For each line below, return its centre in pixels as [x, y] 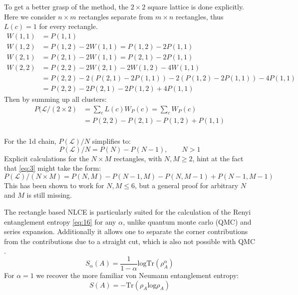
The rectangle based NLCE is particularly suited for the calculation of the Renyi [128, 211]
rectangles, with [138, 158]
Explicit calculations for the [46, 158]
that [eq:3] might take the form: [53, 168]
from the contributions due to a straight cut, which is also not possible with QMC [130, 241]
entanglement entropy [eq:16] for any [60, 221]
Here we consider [30, 16]
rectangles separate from [116, 16]
